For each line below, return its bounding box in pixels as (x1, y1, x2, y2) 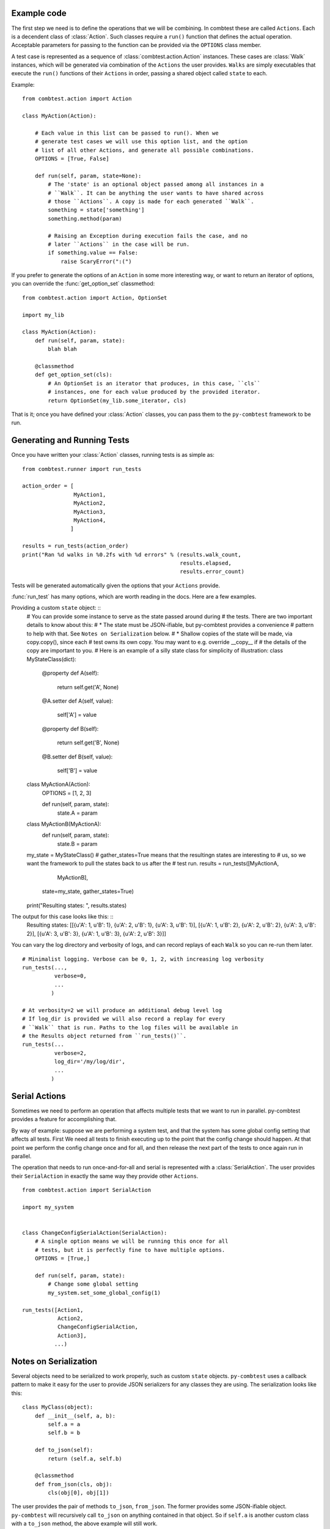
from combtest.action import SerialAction (22, 1187, 152, 1194)
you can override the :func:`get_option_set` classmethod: (11, 280, 155, 287)
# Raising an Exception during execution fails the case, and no (48, 232, 248, 239)
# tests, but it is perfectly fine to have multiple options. (34, 1246, 226, 1253)
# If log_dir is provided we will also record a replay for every (22, 1015, 226, 1023)
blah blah (48, 346, 78, 353)
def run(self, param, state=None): (34, 172, 142, 179)
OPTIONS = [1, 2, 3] (42, 789, 92, 796)
